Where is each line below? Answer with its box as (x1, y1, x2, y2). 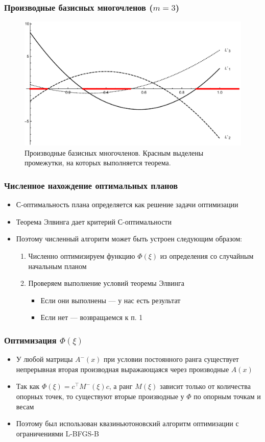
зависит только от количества (160, 381, 251, 391)
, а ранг (109, 381, 133, 391)
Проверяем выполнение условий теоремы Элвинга (28, 278, 185, 288)
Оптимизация (4, 333, 57, 346)
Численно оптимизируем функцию (28, 251, 135, 261)
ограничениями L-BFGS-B (16, 428, 99, 438)
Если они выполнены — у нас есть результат (40, 294, 181, 305)
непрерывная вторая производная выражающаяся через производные (16, 363, 229, 374)
